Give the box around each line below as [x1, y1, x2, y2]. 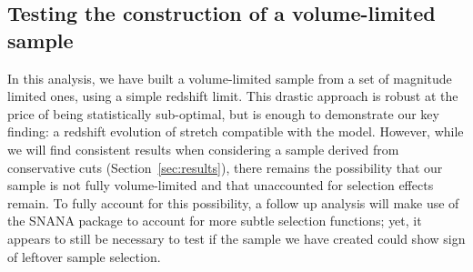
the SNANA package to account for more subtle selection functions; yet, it [7, 211, 422, 230]
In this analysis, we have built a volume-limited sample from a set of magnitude [7, 68, 452, 87]
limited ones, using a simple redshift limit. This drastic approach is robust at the [7, 86, 458, 106]
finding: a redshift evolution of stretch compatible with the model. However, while [7, 122, 464, 141]
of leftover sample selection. [7, 247, 161, 266]
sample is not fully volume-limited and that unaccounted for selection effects [7, 176, 434, 195]
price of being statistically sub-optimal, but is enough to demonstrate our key [7, 104, 439, 123]
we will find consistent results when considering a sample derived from [7, 139, 399, 158]
